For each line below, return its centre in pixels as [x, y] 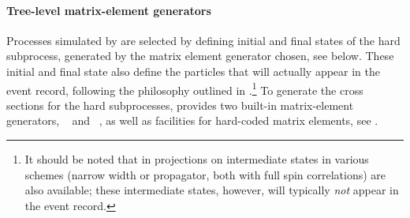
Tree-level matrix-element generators [109, 10]
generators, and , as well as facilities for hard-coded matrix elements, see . [192, 120]
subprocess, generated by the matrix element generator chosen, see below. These [200, 56]
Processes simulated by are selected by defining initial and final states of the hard [203, 40]
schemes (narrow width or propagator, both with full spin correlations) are [205, 174]
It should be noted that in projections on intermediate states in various [197, 159]
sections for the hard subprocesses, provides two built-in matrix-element [180, 105]
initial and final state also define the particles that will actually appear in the [194, 71]
